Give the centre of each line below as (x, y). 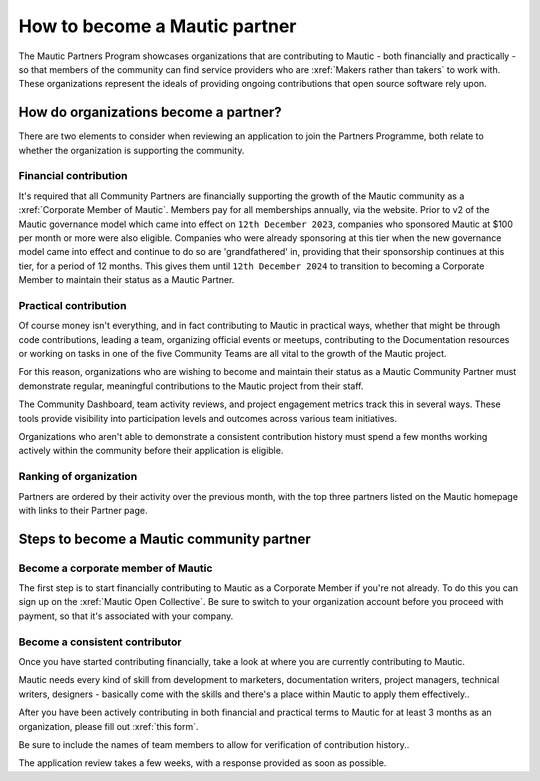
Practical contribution (72, 305)
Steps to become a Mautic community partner (164, 538)
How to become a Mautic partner (157, 26)
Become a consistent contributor (100, 642)
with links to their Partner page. (83, 510)
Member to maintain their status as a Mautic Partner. (126, 280)
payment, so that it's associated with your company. (126, 616)
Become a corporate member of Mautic (115, 568)
